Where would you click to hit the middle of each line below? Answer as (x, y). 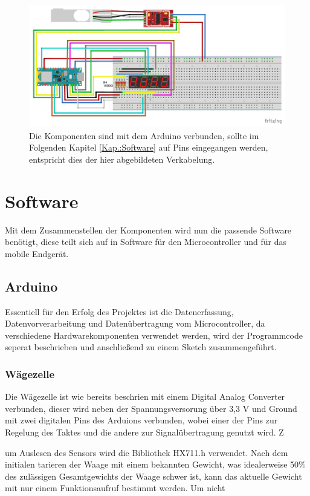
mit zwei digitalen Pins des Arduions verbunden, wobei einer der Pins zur (141, 420)
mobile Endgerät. (37, 253)
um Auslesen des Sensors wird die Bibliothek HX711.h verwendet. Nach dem (147, 452)
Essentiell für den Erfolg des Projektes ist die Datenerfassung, (119, 311)
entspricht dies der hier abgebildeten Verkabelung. (122, 159)
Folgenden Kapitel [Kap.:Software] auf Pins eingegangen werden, (149, 147)
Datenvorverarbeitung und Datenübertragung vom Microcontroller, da (135, 323)
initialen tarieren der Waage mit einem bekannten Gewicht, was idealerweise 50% (155, 464)
